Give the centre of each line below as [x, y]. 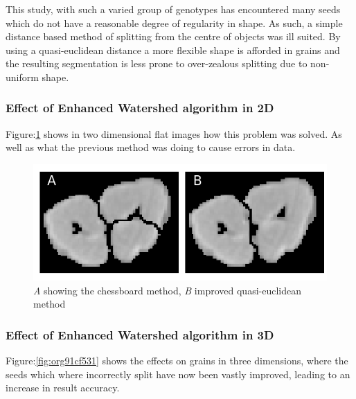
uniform [22, 77]
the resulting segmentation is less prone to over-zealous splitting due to [157, 63]
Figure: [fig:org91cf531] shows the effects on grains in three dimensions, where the [177, 361]
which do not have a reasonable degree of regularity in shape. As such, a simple [174, 23]
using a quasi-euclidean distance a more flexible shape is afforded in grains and [173, 50]
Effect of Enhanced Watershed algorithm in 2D [140, 108]
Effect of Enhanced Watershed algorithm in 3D [140, 334]
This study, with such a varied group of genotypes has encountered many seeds [173, 9]
